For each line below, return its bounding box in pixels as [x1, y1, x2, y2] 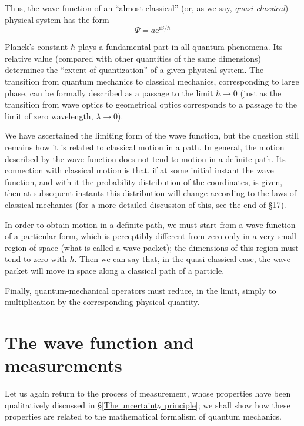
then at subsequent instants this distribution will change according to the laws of [5, 187, 297, 199]
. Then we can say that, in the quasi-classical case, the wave [74, 253, 290, 265]
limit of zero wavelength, [5, 109, 93, 122]
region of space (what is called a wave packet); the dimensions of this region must [5, 241, 299, 253]
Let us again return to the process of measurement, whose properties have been [5, 387, 291, 400]
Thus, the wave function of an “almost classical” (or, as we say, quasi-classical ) [5, 2, 289, 14]
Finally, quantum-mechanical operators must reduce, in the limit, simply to [5, 284, 276, 296]
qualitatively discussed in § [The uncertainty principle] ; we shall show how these [5, 398, 290, 411]
